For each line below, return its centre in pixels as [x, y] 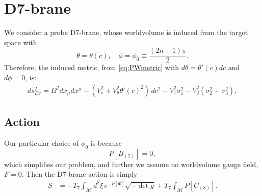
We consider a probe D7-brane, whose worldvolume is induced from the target [126, 32]
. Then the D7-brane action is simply [80, 174]
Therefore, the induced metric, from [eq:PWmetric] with [92, 67]
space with [21, 42]
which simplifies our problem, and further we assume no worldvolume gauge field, [131, 164]
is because [106, 142]
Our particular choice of [42, 142]
